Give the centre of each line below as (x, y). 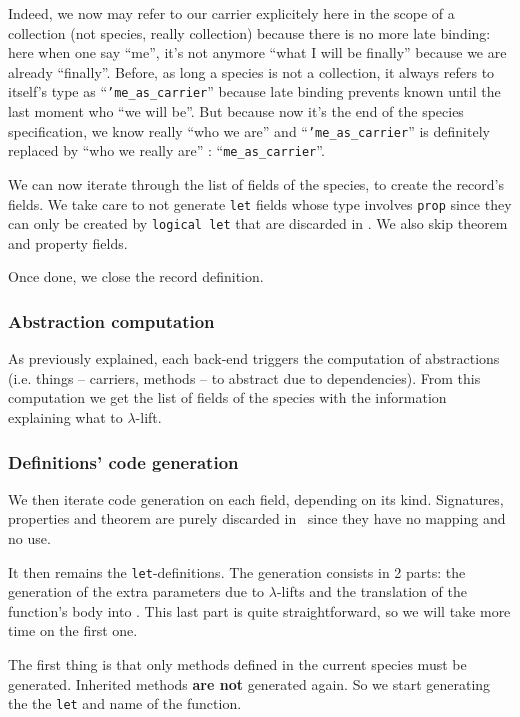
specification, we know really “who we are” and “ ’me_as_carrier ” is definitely (249, 130)
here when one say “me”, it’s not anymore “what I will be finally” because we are (257, 52)
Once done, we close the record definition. (136, 276)
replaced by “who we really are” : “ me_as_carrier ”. (166, 150)
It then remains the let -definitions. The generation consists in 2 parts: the (237, 571)
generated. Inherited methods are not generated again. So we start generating (249, 683)
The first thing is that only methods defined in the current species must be (237, 664)
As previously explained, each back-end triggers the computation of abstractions (254, 358)
